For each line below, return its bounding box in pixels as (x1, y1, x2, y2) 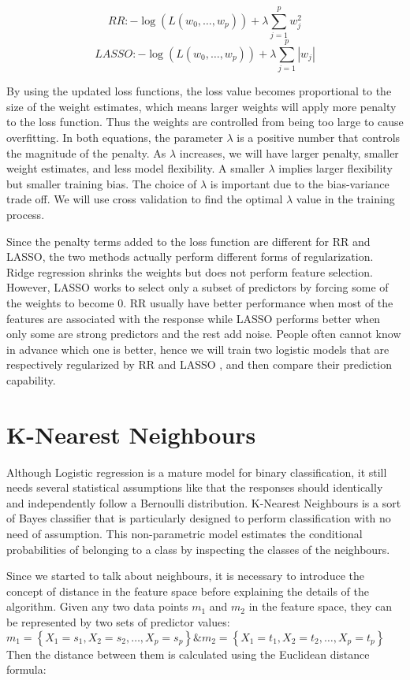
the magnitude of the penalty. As (6, 144, 166, 161)
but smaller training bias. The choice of (6, 175, 197, 191)
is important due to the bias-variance (210, 175, 389, 191)
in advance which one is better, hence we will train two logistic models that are (6, 340, 389, 357)
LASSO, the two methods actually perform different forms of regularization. (6, 248, 374, 265)
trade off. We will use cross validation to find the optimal (6, 191, 283, 207)
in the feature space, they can (248, 598, 392, 615)
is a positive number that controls (237, 129, 401, 146)
